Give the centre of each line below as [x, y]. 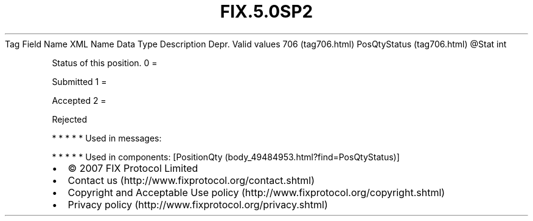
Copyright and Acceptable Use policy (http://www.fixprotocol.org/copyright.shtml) [256, 192]
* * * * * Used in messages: [107, 138]
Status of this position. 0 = [105, 63]
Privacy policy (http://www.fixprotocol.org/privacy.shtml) [198, 204]
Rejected [70, 119]
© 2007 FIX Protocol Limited [133, 168]
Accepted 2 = [79, 100]
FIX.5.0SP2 [266, 12]
